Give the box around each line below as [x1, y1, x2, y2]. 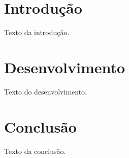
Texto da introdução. [4, 27, 70, 38]
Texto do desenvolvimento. [4, 86, 87, 97]
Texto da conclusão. [4, 145, 66, 156]
